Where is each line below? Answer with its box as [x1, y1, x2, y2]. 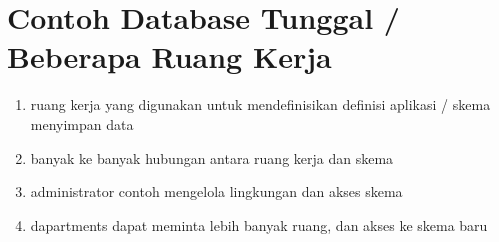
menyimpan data [30, 113, 134, 134]
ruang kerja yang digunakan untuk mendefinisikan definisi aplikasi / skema [30, 94, 491, 115]
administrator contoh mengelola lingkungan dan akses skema [30, 181, 403, 202]
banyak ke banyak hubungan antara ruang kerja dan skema [30, 147, 394, 168]
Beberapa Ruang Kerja [7, 36, 332, 77]
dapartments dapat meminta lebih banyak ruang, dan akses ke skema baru [30, 214, 488, 235]
